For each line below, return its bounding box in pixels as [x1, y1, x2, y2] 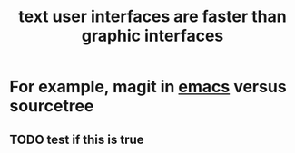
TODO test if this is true [9, 131, 144, 147]
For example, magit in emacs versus [9, 77, 288, 97]
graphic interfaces [81, 25, 224, 46]
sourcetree [9, 96, 94, 117]
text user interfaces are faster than [17, 6, 288, 27]
